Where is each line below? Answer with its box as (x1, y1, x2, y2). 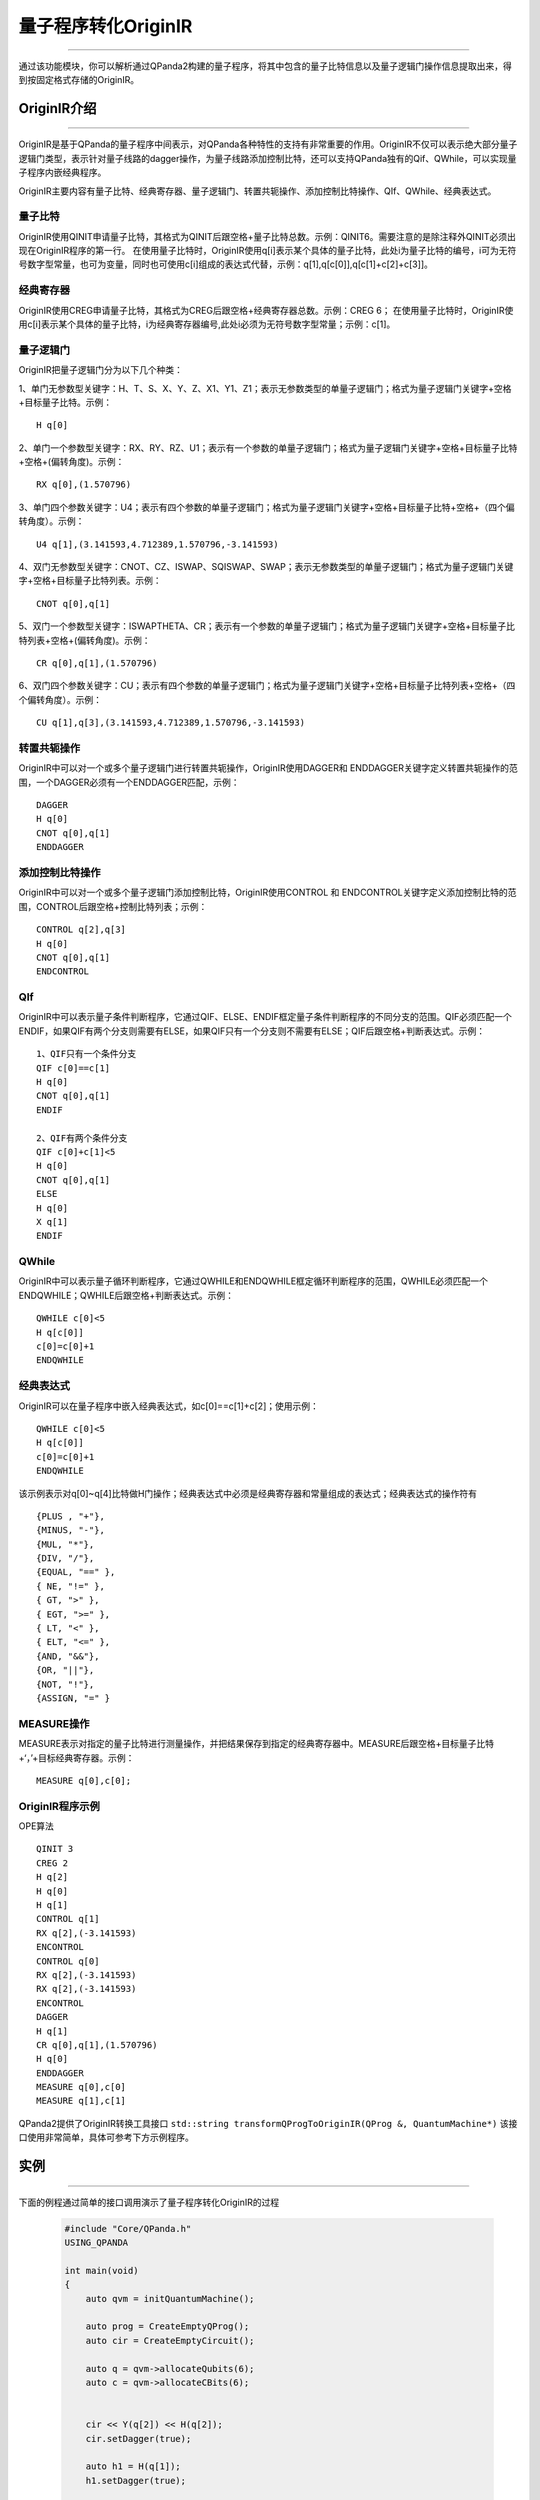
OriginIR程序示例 (18, 1799, 100, 1813)
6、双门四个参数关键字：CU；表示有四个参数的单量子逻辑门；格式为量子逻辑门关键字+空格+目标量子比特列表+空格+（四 (18, 680, 516, 692)
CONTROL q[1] (36, 1913, 100, 1925)
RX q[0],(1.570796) (36, 479, 132, 490)
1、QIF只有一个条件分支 (36, 1048, 137, 1060)
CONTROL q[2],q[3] (36, 924, 127, 935)
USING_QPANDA (64, 2237, 129, 2249)
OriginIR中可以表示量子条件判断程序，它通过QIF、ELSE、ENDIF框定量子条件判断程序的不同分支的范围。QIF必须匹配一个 (18, 1011, 512, 1023)
